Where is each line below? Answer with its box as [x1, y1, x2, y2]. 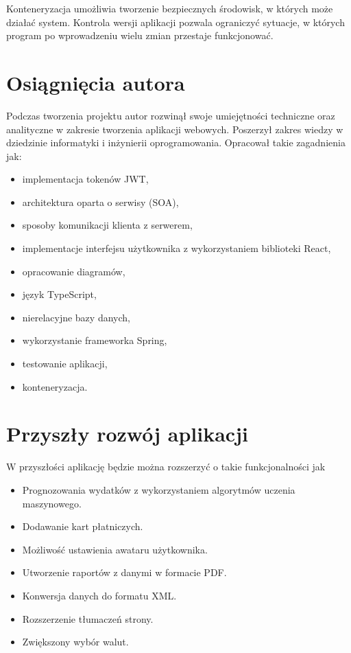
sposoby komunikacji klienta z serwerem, [22, 218, 193, 232]
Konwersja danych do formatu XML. [22, 588, 177, 602]
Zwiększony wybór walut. [22, 634, 129, 649]
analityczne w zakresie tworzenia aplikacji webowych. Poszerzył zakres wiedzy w [6, 122, 343, 136]
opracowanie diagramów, [22, 264, 125, 278]
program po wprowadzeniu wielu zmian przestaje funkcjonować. [6, 28, 274, 43]
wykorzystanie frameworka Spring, [22, 333, 167, 347]
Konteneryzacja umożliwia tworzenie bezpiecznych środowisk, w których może [6, 1, 333, 15]
